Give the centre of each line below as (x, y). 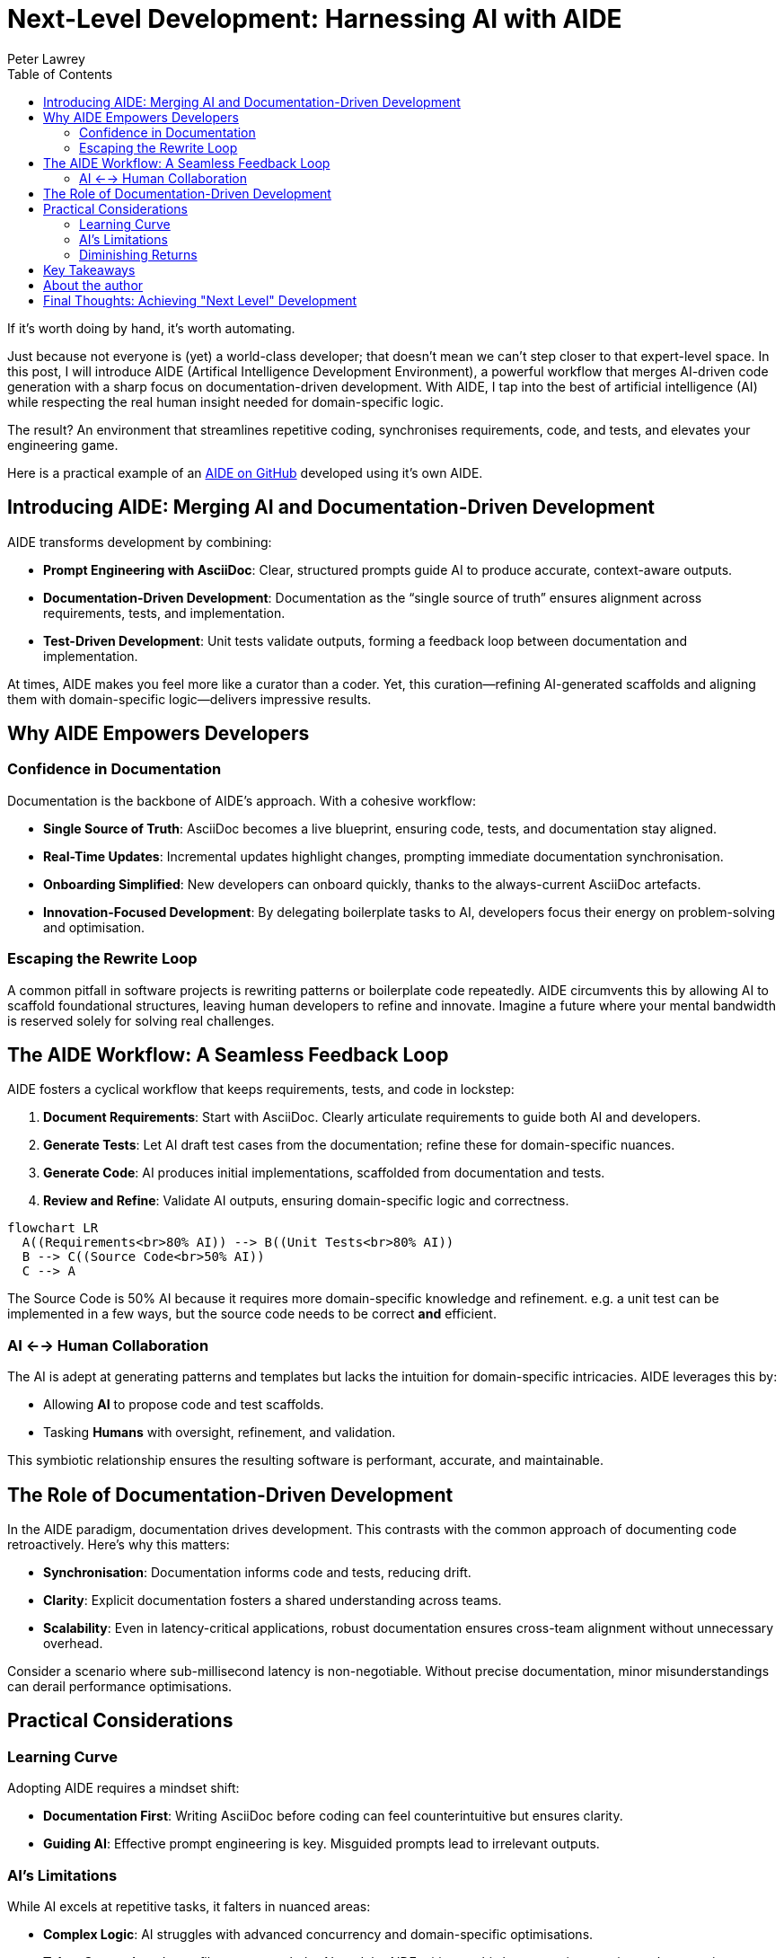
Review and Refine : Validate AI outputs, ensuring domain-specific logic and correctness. (306, 1201)
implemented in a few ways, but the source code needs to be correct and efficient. (252, 1314)
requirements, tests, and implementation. (164, 613)
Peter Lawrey (46, 58)
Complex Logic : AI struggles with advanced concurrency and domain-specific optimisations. (318, 1934)
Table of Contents (60, 74)
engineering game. (63, 445)
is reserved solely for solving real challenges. (141, 1020)
